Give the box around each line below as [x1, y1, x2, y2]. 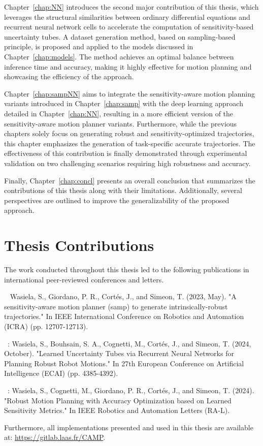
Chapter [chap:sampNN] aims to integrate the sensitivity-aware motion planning [4, 88, 255, 99]
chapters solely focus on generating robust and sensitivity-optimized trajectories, [4, 128, 254, 139]
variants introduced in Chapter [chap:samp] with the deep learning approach [4, 98, 243, 109]
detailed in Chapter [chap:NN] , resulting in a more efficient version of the [4, 108, 234, 118]
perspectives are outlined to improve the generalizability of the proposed [4, 195, 229, 205]
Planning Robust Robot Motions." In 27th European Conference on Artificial [4, 358, 244, 368]
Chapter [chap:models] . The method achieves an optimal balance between [4, 51, 234, 61]
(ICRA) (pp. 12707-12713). [4, 321, 88, 331]
